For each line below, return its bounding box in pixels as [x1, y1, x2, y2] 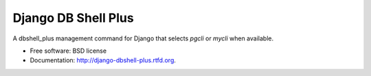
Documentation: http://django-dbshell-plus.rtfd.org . [30, 56, 177, 64]
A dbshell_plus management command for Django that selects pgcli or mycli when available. [12, 34, 274, 42]
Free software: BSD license [30, 47, 106, 55]
